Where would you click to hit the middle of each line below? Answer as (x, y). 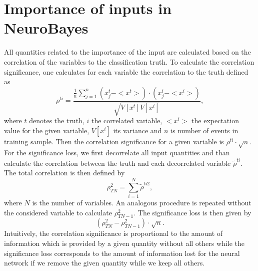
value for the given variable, (47, 130)
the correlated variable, (127, 120)
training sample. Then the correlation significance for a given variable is (114, 141)
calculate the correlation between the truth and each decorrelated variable (117, 163)
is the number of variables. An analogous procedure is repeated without (142, 203)
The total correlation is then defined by (64, 173)
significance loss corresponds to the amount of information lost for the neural (122, 253)
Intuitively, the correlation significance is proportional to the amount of (113, 233)
